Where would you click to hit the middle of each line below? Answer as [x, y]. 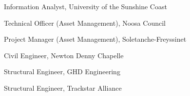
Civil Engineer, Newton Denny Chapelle [64, 55]
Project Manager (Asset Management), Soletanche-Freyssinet [95, 39]
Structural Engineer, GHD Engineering [62, 72]
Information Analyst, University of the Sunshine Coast [85, 6]
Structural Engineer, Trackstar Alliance [63, 88]
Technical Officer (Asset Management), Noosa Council [85, 23]
